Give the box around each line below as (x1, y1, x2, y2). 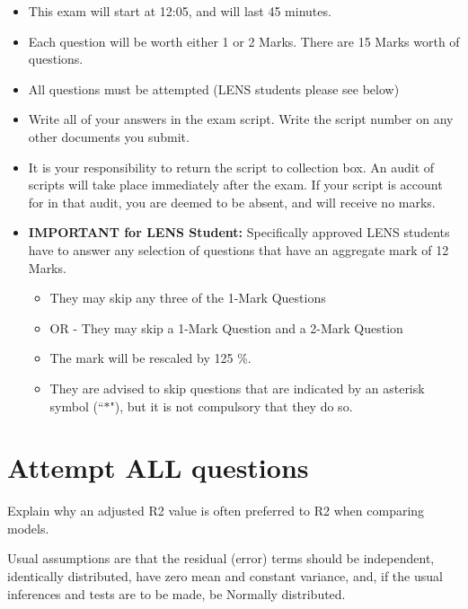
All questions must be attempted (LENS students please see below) (28, 79, 400, 98)
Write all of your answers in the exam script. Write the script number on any (28, 110, 454, 128)
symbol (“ (49, 396, 104, 415)
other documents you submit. (28, 127, 190, 146)
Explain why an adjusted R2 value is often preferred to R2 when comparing (7, 501, 425, 520)
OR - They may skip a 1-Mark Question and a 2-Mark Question (49, 318, 403, 337)
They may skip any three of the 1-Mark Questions (49, 288, 326, 307)
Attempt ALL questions (7, 449, 309, 486)
